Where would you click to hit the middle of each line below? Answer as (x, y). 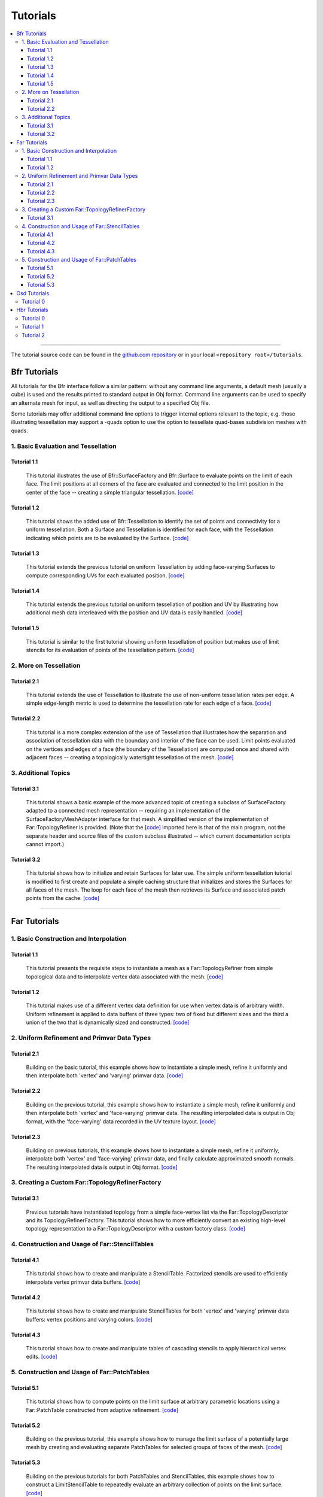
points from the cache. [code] (63, 898)
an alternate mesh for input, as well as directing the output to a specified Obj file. (111, 403)
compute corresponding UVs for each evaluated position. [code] (105, 575)
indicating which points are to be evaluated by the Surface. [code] (107, 538)
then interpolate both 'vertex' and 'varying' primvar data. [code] (105, 1075)
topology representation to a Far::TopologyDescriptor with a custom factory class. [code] (135, 1229)
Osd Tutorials (33, 293)
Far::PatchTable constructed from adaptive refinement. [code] (102, 1410)
